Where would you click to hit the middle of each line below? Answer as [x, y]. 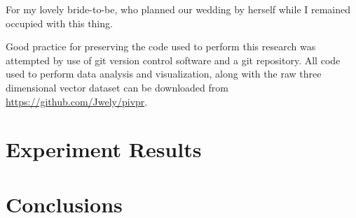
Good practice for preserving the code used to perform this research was [161, 46]
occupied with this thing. [59, 23]
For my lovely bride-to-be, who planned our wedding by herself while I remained [178, 9]
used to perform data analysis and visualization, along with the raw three [164, 74]
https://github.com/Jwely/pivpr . [77, 101]
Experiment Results [104, 149]
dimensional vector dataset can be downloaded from [117, 87]
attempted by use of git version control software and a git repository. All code [173, 60]
